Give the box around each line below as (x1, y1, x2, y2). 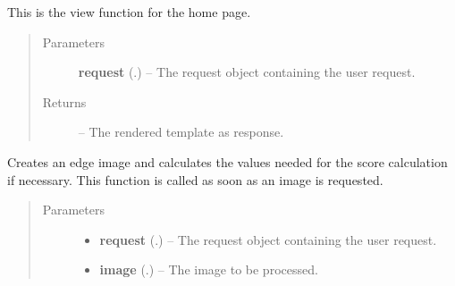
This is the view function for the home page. (7, 3, 251, 21)
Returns (42, 92, 87, 111)
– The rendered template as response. (78, 122, 284, 141)
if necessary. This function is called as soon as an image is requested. (7, 170, 383, 189)
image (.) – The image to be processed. (99, 260, 318, 279)
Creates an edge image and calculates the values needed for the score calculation (7, 152, 448, 171)
